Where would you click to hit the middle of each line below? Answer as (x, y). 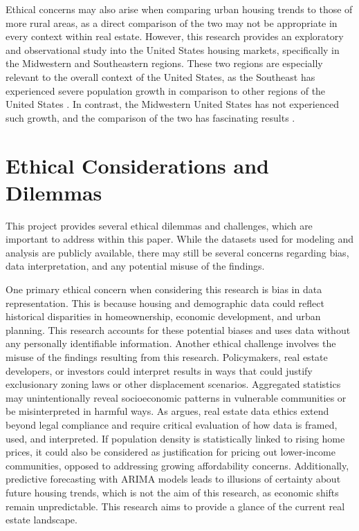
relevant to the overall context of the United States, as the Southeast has (160, 76)
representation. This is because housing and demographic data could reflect (165, 302)
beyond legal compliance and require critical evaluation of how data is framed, (172, 424)
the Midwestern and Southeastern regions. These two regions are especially (164, 63)
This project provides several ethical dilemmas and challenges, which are (159, 225)
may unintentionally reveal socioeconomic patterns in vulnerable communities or (176, 397)
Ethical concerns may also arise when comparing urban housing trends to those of (179, 9)
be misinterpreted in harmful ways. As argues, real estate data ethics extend (167, 411)
